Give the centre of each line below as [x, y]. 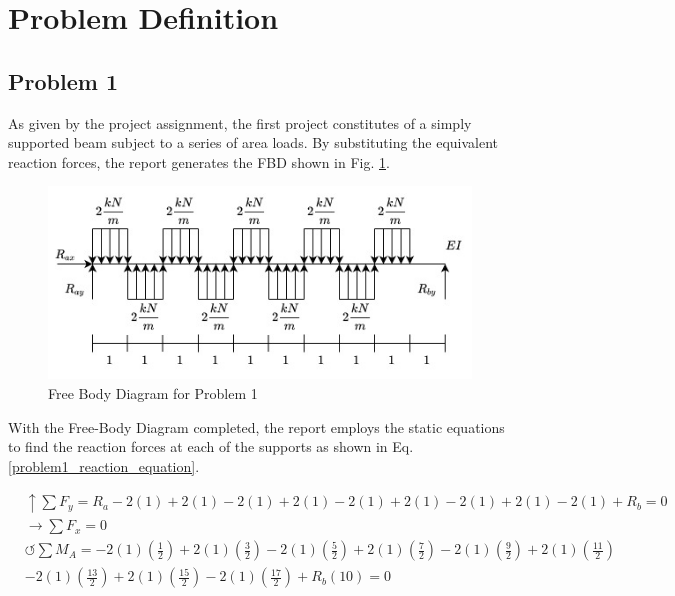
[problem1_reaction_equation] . [104, 465]
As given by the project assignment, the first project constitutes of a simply [240, 122]
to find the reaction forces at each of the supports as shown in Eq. [211, 446]
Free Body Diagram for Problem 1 [153, 393]
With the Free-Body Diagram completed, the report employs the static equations [256, 426]
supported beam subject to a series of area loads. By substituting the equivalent [253, 142]
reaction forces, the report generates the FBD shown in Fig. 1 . [199, 161]
